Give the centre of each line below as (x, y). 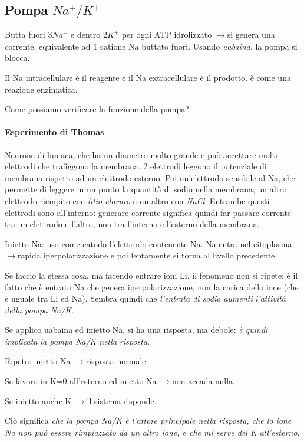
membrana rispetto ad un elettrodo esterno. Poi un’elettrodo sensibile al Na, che (150, 177)
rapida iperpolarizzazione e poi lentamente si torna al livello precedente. (147, 255)
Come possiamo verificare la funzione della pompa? (97, 109)
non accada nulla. (204, 381)
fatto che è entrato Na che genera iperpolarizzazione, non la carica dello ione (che (152, 287)
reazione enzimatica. (41, 89)
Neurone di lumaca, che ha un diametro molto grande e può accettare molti (141, 154)
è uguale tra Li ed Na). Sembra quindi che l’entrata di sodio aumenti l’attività (145, 298)
